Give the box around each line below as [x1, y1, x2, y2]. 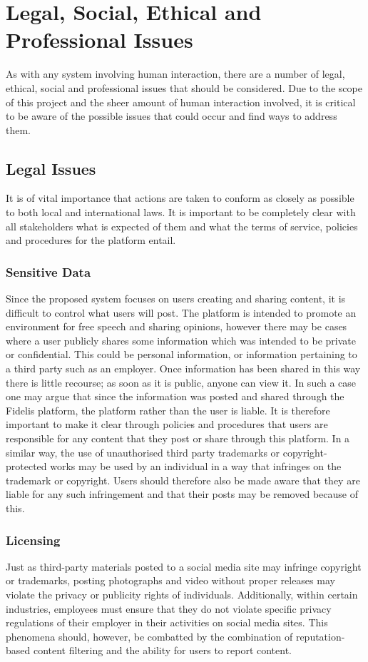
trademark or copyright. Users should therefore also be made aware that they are [6, 472, 360, 487]
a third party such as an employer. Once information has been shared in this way [6, 361, 361, 376]
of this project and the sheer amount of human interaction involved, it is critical [6, 94, 356, 109]
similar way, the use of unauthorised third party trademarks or [6, 444, 280, 459]
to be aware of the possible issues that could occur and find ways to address [6, 108, 337, 123]
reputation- [295, 628, 345, 643]
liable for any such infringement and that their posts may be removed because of [6, 487, 358, 501]
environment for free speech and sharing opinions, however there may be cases [6, 319, 347, 334]
